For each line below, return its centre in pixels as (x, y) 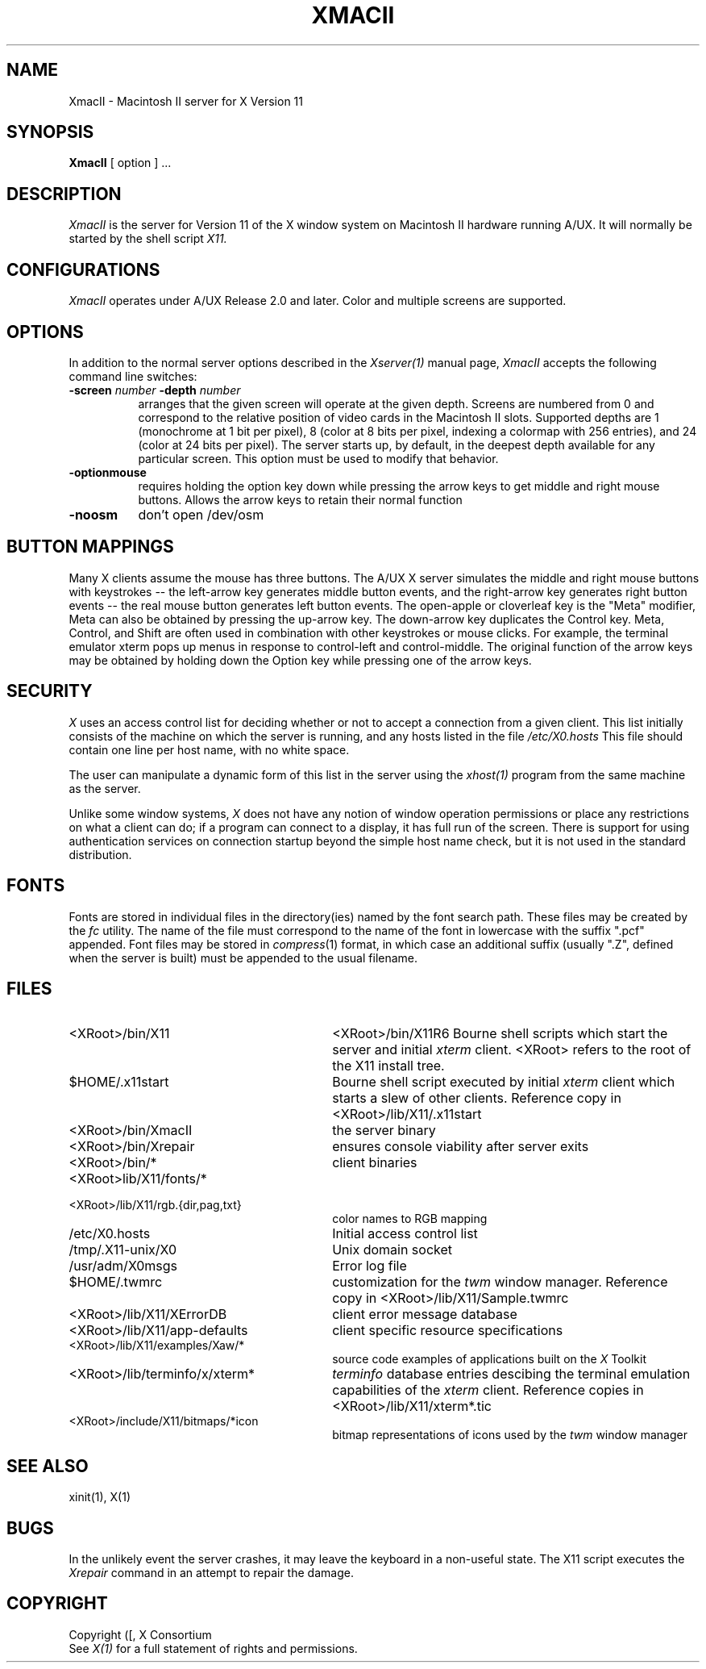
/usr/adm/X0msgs (123, 1266)
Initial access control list (405, 1234)
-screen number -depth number (155, 390)
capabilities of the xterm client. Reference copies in (488, 1390)
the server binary (384, 1131)
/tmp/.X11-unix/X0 (123, 1250)
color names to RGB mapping (410, 1219)
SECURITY (50, 691)
